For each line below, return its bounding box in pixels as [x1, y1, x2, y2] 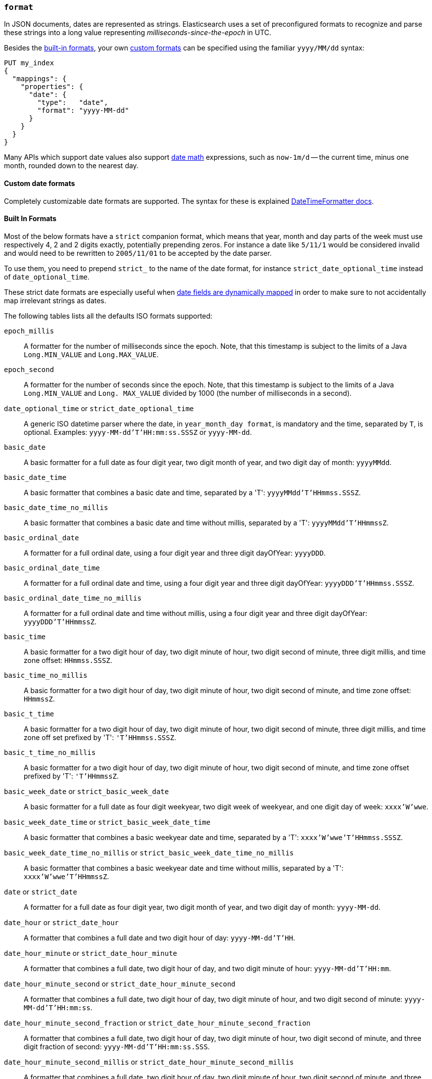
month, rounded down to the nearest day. [4, 161, 139, 170]
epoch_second [4, 365, 54, 374]
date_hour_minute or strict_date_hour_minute [4, 948, 177, 957]
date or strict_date [4, 887, 77, 896]
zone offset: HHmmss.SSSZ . [24, 656, 113, 664]
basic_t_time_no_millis [4, 748, 96, 756]
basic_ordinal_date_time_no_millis [4, 594, 142, 602]
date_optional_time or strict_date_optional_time [4, 404, 194, 413]
